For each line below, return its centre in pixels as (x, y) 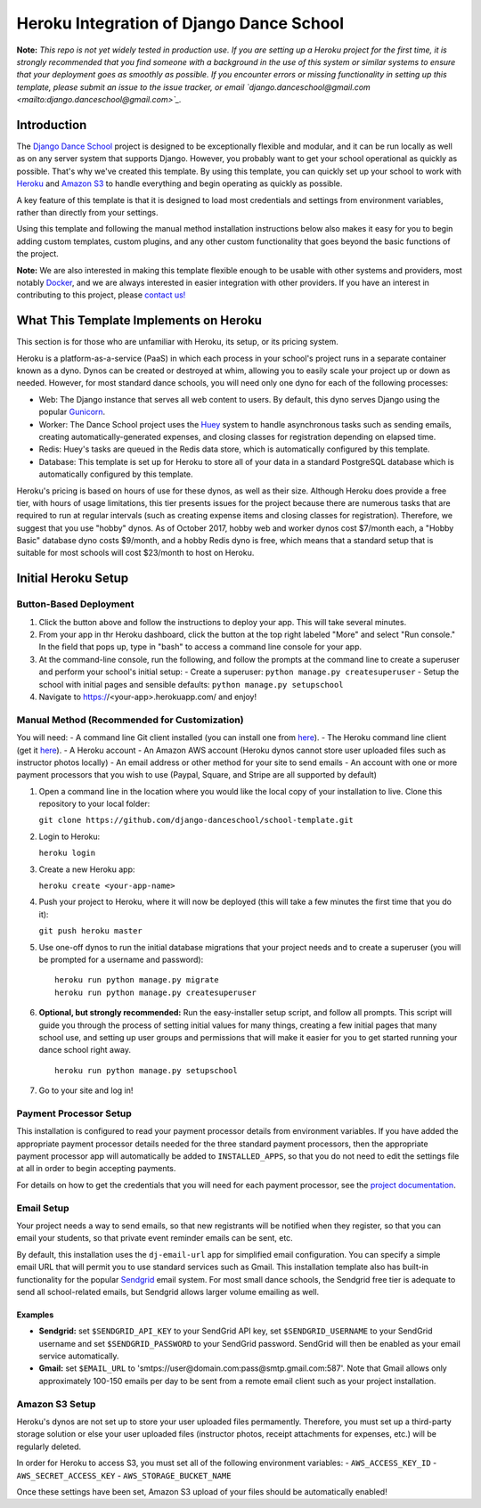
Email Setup (43, 1208)
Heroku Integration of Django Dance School (180, 23)
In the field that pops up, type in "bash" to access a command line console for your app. (200, 647)
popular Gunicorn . (72, 412)
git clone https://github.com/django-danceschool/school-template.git (196, 820)
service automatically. (79, 1356)
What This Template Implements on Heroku (139, 321)
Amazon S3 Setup (56, 1404)
